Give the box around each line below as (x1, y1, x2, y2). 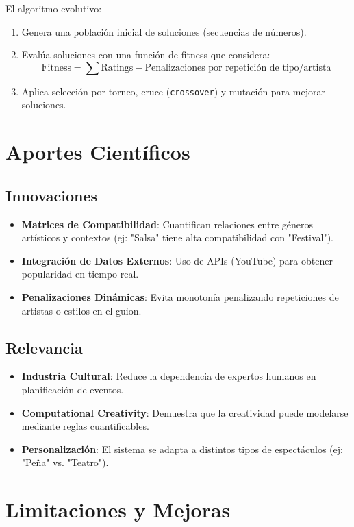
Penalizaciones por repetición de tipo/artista (144, 62, 331, 73)
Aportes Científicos (5, 138, 190, 166)
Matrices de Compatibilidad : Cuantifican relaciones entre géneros (21, 217, 314, 231)
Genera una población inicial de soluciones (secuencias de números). (21, 24, 307, 38)
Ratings (101, 62, 134, 73)
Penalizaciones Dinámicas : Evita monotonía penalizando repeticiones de (21, 289, 339, 304)
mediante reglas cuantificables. (21, 419, 149, 433)
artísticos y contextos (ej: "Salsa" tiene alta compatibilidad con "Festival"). (21, 230, 333, 245)
